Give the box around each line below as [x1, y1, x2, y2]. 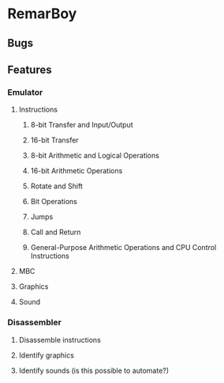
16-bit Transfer [30, 135, 80, 145]
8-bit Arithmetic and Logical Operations [30, 151, 159, 161]
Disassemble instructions [18, 335, 102, 344]
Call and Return [30, 227, 81, 237]
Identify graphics [18, 350, 74, 360]
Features [7, 63, 52, 76]
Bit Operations [30, 197, 78, 207]
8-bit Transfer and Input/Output [30, 120, 133, 130]
